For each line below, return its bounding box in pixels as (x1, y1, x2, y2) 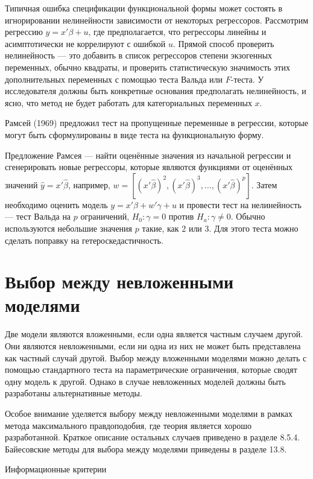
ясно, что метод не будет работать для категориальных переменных (5, 96, 252, 109)
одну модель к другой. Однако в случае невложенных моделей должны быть (5, 375, 286, 387)
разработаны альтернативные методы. (5, 387, 142, 399)
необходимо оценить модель (5, 198, 108, 211)
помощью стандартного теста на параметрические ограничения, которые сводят (5, 363, 297, 376)
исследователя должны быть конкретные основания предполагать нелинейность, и (5, 84, 306, 97)
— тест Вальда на (5, 210, 71, 223)
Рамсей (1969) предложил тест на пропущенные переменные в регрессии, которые (5, 116, 309, 129)
